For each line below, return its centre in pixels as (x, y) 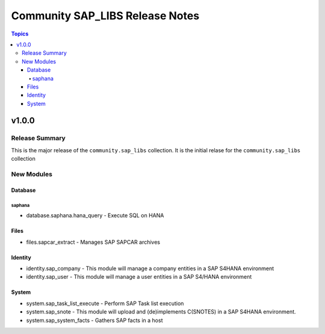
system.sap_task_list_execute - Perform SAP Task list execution (105, 303)
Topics (20, 34)
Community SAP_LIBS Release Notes (105, 16)
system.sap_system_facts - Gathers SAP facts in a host (94, 320)
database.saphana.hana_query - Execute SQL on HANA (95, 215)
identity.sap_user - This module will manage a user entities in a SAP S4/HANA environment (139, 277)
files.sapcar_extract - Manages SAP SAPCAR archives (93, 242)
